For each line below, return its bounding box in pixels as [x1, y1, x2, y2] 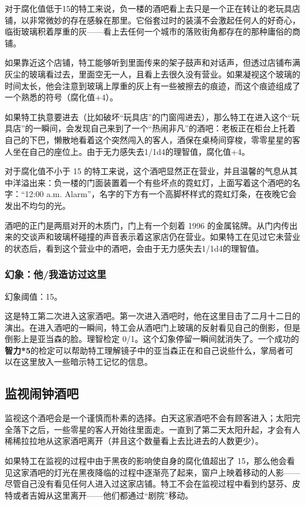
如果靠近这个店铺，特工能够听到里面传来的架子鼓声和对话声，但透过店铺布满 [5, 56, 300, 69]
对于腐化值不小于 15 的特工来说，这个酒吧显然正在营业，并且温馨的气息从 [5, 165, 290, 177]
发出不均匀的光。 [5, 199, 70, 211]
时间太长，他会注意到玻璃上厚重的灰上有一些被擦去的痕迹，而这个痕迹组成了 [5, 79, 300, 91]
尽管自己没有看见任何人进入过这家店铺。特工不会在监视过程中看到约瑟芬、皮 [5, 477, 300, 490]
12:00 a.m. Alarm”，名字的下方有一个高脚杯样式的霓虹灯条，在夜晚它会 [25, 188, 297, 200]
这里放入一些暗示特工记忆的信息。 [21, 355, 152, 368]
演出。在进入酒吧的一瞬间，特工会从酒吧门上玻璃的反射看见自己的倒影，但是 [5, 321, 300, 333]
